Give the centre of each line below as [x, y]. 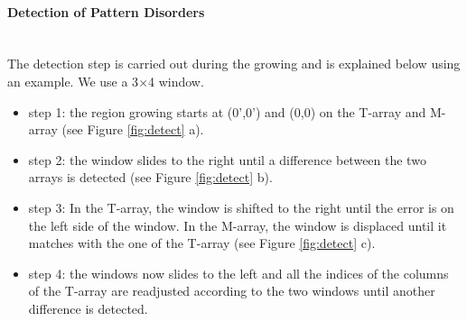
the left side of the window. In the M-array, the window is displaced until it [238, 225]
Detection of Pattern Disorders [106, 11]
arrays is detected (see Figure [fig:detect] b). [150, 177]
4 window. [176, 81]
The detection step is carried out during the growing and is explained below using [234, 64]
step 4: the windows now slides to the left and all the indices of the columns [238, 273]
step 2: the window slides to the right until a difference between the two [227, 159]
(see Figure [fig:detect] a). [133, 129]
